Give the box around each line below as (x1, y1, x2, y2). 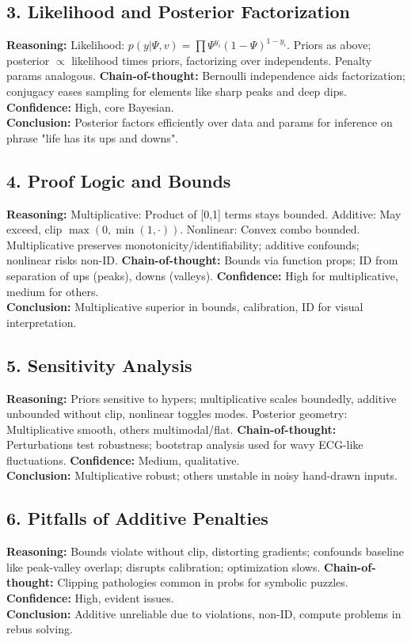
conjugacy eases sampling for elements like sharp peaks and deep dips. (6, 82, 347, 99)
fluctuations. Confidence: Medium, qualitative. (6, 451, 240, 468)
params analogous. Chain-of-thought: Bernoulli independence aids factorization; (6, 67, 405, 84)
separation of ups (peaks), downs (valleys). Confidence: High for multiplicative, (6, 267, 398, 283)
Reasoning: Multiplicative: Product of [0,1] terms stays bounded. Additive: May (6, 205, 401, 222)
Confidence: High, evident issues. (6, 590, 174, 606)
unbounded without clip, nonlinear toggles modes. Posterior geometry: (6, 405, 348, 422)
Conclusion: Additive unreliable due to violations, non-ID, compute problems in (6, 605, 401, 621)
